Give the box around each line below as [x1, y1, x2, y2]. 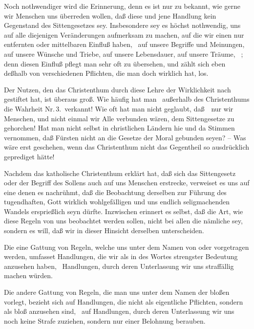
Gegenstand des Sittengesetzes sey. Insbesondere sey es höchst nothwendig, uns [4, 20, 241, 30]
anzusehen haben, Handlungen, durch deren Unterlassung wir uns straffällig [4, 261, 234, 271]
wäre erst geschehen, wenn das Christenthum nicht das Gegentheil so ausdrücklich [4, 142, 250, 152]
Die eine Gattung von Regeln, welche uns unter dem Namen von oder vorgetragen [4, 241, 249, 252]
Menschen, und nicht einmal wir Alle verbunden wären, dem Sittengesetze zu [4, 113, 234, 123]
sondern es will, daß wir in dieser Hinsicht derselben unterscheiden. [4, 225, 204, 236]
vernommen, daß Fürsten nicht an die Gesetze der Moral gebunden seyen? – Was [4, 132, 246, 142]
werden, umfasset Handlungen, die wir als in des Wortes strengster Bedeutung [4, 251, 238, 262]
